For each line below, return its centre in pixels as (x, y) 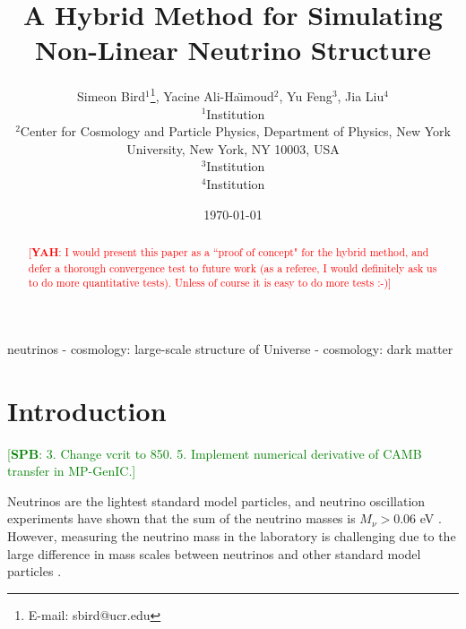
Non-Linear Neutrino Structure (233, 50)
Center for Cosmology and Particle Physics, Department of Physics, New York (235, 131)
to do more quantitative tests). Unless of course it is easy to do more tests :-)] (210, 283)
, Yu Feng (306, 95)
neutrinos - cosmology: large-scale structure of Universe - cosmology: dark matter (230, 348)
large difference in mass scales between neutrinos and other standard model (214, 553)
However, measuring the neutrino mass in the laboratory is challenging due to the (232, 535)
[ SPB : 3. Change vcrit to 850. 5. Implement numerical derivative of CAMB (215, 453)
